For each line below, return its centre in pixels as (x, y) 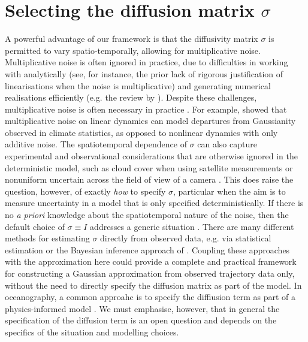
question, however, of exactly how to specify (85, 191)
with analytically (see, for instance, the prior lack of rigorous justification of (144, 73)
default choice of (35, 226)
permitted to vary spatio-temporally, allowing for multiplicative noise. (133, 50)
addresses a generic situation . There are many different (192, 226)
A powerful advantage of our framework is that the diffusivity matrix (132, 39)
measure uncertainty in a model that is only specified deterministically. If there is (154, 203)
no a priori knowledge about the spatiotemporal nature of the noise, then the (147, 215)
